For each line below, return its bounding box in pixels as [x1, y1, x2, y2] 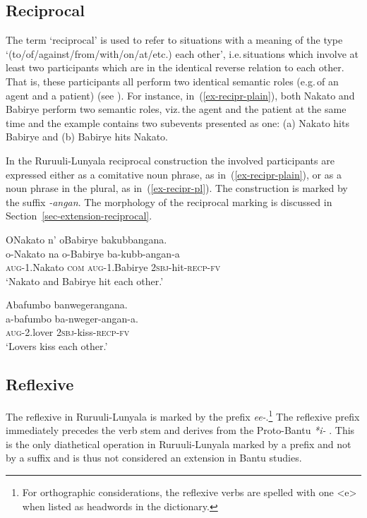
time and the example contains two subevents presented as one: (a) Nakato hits [6, 115, 349, 130]
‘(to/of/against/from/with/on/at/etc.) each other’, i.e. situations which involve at [6, 46, 359, 61]
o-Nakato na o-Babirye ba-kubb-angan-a [6, 246, 180, 260]
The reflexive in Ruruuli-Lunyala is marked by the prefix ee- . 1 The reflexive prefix [6, 406, 360, 423]
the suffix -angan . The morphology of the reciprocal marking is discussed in [6, 194, 332, 209]
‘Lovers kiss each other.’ [6, 339, 108, 354]
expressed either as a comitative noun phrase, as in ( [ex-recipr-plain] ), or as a [6, 167, 342, 181]
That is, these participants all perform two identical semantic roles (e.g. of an [6, 73, 339, 88]
